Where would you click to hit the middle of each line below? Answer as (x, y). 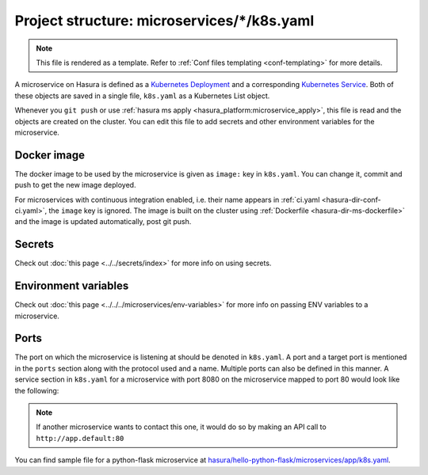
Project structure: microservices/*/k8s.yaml (164, 21)
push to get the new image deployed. (75, 185)
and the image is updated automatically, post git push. (103, 222)
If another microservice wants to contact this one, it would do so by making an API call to (181, 427)
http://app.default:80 (80, 438)
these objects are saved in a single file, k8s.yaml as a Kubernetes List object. (142, 96)
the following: (37, 390)
